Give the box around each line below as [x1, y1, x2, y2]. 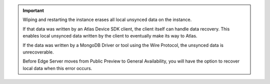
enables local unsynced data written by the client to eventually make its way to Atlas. [22, 33, 197, 39]
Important [22, 7, 44, 13]
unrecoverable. [22, 49, 54, 55]
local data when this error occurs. [22, 65, 92, 71]
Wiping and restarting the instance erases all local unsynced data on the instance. [22, 16, 192, 22]
